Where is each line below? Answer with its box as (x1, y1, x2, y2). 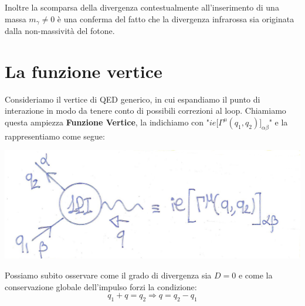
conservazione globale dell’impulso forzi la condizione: (5, 280, 197, 293)
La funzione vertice (5, 59, 162, 83)
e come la (238, 269, 273, 281)
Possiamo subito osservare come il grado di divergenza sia (5, 269, 212, 281)
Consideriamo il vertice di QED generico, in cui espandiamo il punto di (5, 93, 260, 105)
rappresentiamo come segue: (5, 130, 105, 142)
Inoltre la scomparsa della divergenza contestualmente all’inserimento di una (5, 1, 279, 13)
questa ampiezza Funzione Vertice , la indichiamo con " (5, 115, 209, 128)
